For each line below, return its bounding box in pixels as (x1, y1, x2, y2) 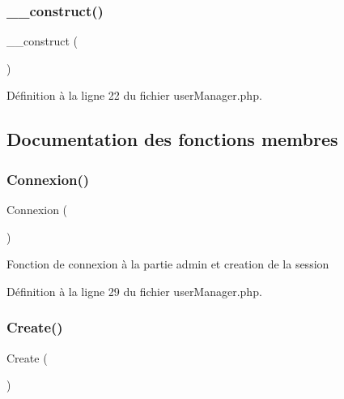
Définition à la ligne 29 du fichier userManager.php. (6, 282, 262, 299)
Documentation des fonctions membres (6, 127, 338, 152)
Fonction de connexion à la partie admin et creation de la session (6, 255, 329, 272)
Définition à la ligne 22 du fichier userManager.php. (6, 87, 262, 104)
